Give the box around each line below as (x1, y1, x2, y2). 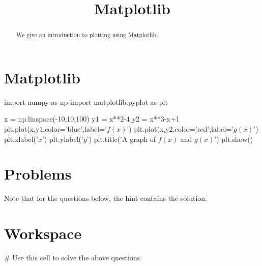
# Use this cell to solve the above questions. (4, 252, 142, 262)
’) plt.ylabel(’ (42, 133, 83, 144)
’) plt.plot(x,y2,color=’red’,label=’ (127, 123, 234, 134)
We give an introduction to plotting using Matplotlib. (16, 31, 158, 39)
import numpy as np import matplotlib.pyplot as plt (4, 96, 168, 107)
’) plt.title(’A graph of (86, 133, 156, 144)
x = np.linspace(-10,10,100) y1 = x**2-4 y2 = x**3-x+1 (4, 113, 180, 124)
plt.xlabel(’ (4, 133, 38, 144)
